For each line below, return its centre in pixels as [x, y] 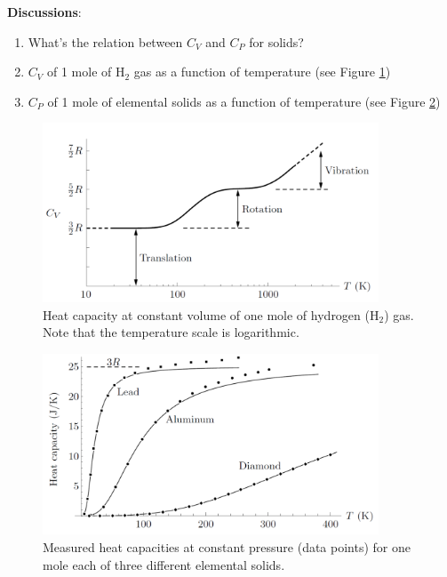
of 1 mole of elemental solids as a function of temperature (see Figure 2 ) [244, 101]
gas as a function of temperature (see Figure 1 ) [262, 72]
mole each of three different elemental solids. [164, 564]
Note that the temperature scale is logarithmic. [171, 332]
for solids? [276, 41]
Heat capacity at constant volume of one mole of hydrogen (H [211, 314]
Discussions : [44, 12]
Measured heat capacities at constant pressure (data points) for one [227, 546]
